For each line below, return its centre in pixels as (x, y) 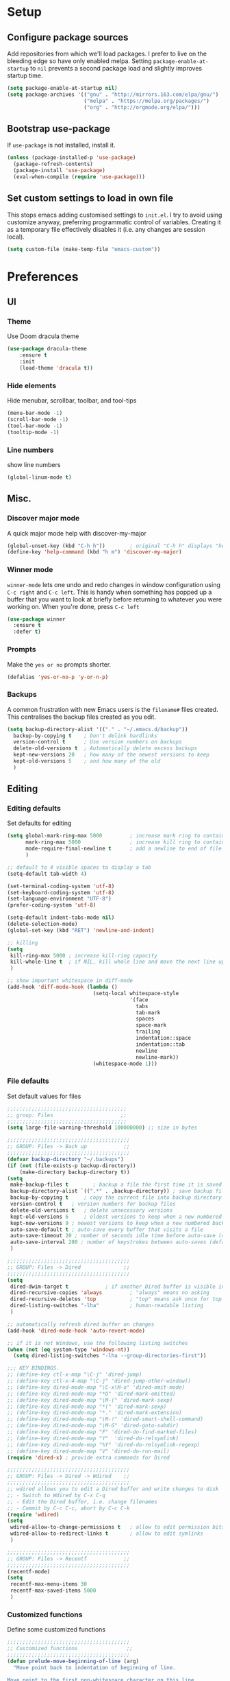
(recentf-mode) (29, 1571)
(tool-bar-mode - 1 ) (35, 426)
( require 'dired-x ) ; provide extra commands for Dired (88, 1457)
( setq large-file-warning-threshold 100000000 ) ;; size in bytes (102, 1128)
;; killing (23, 943)
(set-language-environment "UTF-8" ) (59, 899)
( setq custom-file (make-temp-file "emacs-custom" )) (84, 249)
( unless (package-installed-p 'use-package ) (72, 158)
